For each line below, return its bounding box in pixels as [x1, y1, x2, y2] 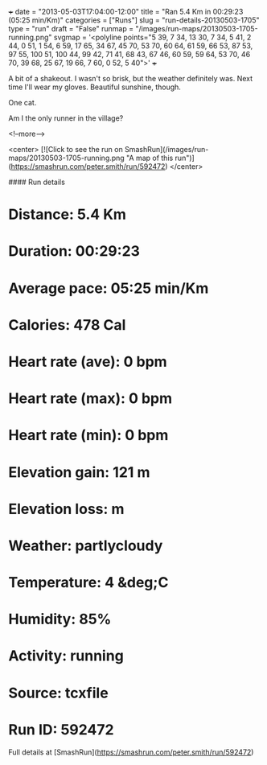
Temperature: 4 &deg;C [8, 574, 169, 592]
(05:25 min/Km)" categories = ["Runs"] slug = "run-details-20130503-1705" [8, 15, 260, 25]
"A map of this [125, 153, 174, 162]
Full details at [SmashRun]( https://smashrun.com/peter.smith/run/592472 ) [8, 747, 254, 757]
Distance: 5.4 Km [8, 205, 127, 224]
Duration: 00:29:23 [8, 242, 141, 261]
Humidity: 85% [8, 611, 112, 628]
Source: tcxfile [8, 684, 109, 702]
